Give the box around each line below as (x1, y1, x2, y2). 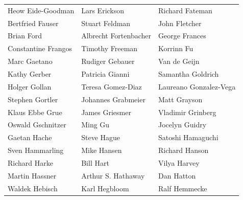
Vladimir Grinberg (158, 106, 216, 117)
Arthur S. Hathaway (81, 170, 145, 181)
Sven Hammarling (8, 145, 64, 155)
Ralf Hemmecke (158, 183, 207, 193)
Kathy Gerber (8, 68, 52, 79)
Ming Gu (81, 119, 110, 130)
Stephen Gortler (8, 94, 58, 104)
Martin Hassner (8, 170, 57, 181)
